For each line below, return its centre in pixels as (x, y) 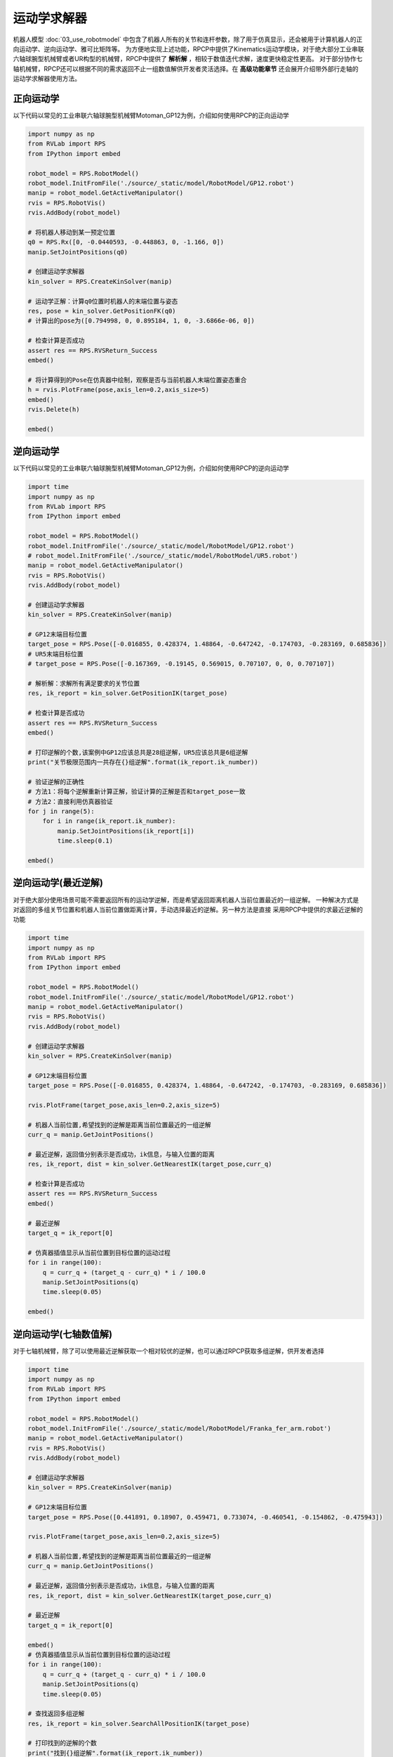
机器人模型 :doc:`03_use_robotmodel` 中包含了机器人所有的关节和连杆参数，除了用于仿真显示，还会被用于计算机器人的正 (188, 39)
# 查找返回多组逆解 (56, 1714)
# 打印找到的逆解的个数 (62, 1743)
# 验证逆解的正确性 (56, 782)
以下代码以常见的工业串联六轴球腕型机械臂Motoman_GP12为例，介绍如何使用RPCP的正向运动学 (151, 115)
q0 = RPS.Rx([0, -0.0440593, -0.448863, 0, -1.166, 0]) (126, 242)
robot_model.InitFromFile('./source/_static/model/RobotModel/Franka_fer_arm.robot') (179, 1428)
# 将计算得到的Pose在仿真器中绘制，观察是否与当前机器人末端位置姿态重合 (137, 380)
